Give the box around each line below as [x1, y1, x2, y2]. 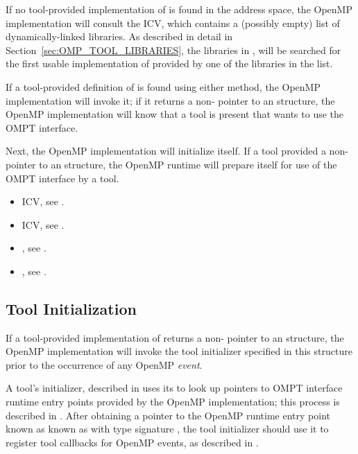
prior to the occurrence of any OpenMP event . [6, 357, 203, 372]
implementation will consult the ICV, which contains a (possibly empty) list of [6, 15, 340, 30]
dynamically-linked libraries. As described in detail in [6, 29, 233, 44]
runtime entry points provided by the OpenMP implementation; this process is [6, 394, 340, 409]
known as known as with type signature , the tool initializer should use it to [6, 421, 329, 436]
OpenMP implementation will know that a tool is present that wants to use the [6, 107, 344, 121]
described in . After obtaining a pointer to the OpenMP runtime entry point [6, 408, 330, 422]
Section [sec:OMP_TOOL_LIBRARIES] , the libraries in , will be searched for [6, 42, 341, 57]
